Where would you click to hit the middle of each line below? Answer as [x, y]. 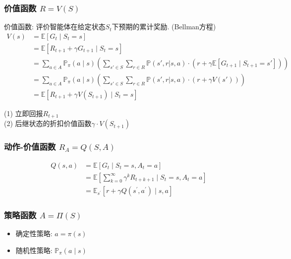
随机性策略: [34, 250]
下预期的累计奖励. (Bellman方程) [164, 27]
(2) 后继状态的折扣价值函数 [48, 123]
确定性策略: [34, 233]
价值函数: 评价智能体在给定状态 [55, 27]
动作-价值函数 [30, 147]
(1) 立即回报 [24, 113]
